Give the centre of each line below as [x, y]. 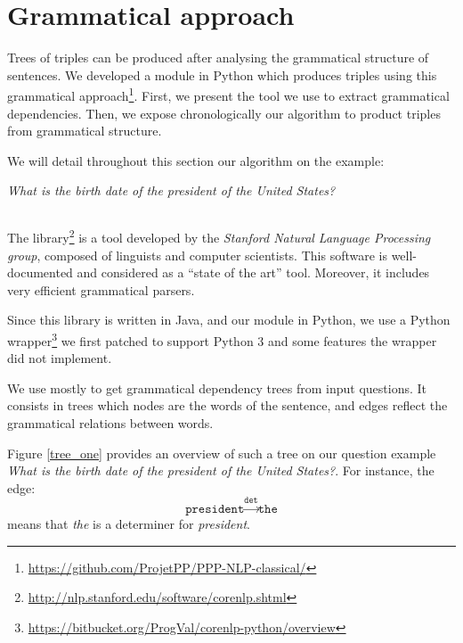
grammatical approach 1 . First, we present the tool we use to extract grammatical [228, 94]
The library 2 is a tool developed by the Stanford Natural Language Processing [219, 236]
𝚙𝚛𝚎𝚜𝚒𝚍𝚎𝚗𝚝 [215, 510]
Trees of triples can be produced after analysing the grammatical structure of [218, 58]
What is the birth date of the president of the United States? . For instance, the [221, 470]
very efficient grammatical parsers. [101, 289]
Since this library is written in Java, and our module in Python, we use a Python [229, 320]
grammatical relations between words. [110, 422]
